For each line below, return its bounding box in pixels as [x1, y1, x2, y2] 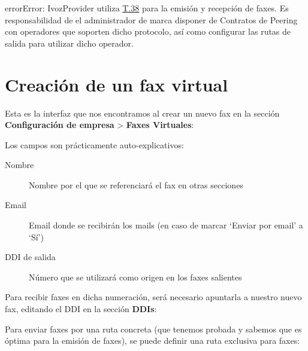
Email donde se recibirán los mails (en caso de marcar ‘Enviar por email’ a [29, 219, 303, 231]
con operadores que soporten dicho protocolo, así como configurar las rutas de [5, 25, 291, 38]
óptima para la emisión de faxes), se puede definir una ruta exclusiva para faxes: [5, 334, 300, 347]
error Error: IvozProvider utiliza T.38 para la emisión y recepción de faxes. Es [5, 2, 289, 14]
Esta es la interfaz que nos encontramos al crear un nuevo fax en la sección [5, 106, 280, 119]
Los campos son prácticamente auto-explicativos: [5, 138, 184, 151]
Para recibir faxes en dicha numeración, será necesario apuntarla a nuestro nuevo [5, 291, 302, 303]
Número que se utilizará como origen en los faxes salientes [29, 270, 242, 283]
